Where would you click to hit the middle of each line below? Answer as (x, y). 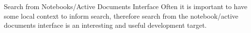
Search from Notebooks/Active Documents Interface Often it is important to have (126, 6)
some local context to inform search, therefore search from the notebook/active (121, 16)
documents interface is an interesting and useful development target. (105, 25)
